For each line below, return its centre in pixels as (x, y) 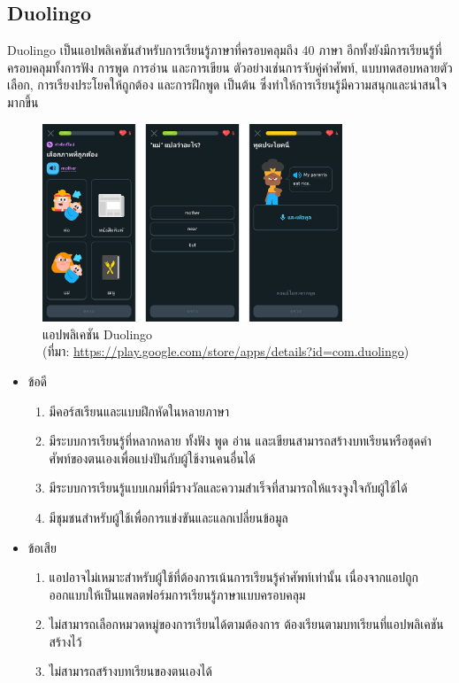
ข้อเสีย (42, 547)
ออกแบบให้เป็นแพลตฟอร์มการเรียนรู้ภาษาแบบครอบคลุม (177, 594)
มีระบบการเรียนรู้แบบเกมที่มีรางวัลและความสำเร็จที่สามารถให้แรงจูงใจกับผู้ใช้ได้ (228, 488)
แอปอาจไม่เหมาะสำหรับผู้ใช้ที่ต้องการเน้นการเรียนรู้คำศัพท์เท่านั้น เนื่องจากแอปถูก (233, 577)
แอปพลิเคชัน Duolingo (98, 334)
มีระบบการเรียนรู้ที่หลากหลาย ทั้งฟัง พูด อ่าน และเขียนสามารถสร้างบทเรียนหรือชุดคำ (240, 441)
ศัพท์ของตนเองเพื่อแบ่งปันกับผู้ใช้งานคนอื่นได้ (152, 458)
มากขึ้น (23, 101)
